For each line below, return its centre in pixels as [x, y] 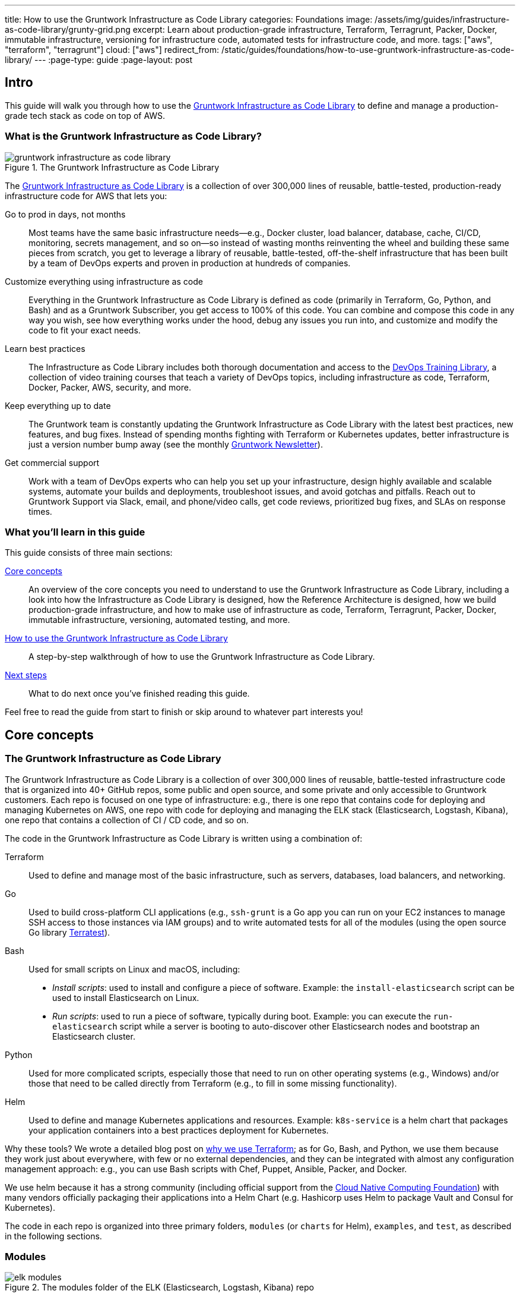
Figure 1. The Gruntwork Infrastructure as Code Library [112, 167]
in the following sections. [53, 1236]
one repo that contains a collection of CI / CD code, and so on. [127, 820]
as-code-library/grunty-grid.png [68, 29]
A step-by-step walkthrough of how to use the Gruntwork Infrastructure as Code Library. [202, 657]
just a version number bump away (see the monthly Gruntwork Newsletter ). [176, 444]
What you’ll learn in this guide [75, 532]
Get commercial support [52, 462]
